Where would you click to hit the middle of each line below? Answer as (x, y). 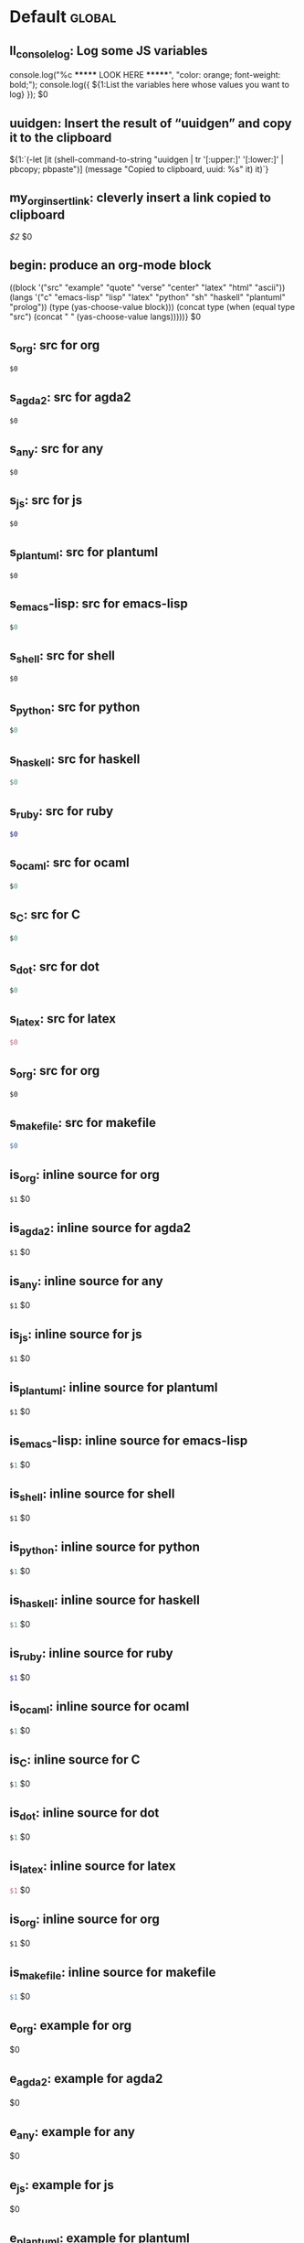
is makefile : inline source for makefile (113, 1973)
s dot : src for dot (55, 968)
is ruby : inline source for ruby (91, 1654)
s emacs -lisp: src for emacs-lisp (99, 605)
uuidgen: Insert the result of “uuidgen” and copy (151, 123)
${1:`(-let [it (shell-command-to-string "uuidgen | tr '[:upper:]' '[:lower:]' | (147, 159)
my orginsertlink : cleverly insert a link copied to (141, 199)
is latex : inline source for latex (93, 1867)
